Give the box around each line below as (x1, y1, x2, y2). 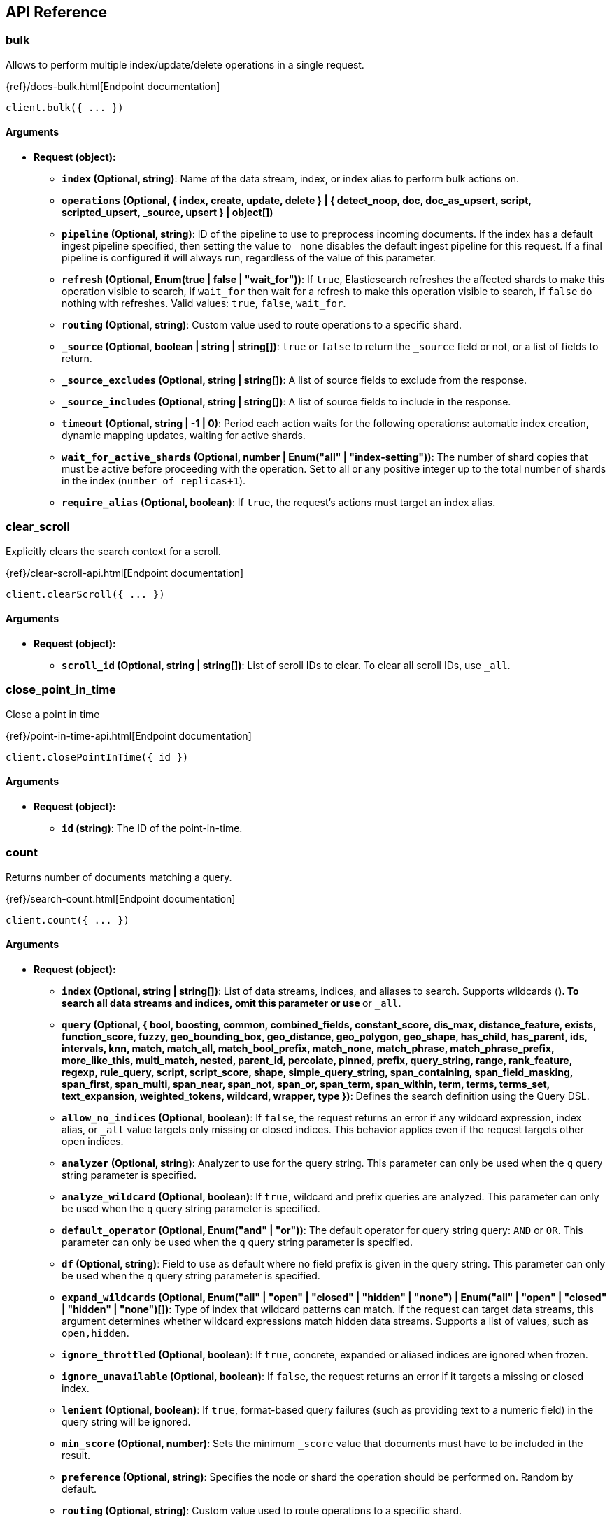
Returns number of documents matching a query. (6, 870, 232, 883)
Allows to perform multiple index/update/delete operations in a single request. (6, 58, 364, 71)
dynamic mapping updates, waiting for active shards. (62, 429, 306, 442)
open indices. (62, 1135, 124, 1147)
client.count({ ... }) (6, 914, 130, 926)
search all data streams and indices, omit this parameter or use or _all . (62, 996, 401, 1009)
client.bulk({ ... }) (6, 101, 124, 113)
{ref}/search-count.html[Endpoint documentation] (6, 892, 236, 905)
